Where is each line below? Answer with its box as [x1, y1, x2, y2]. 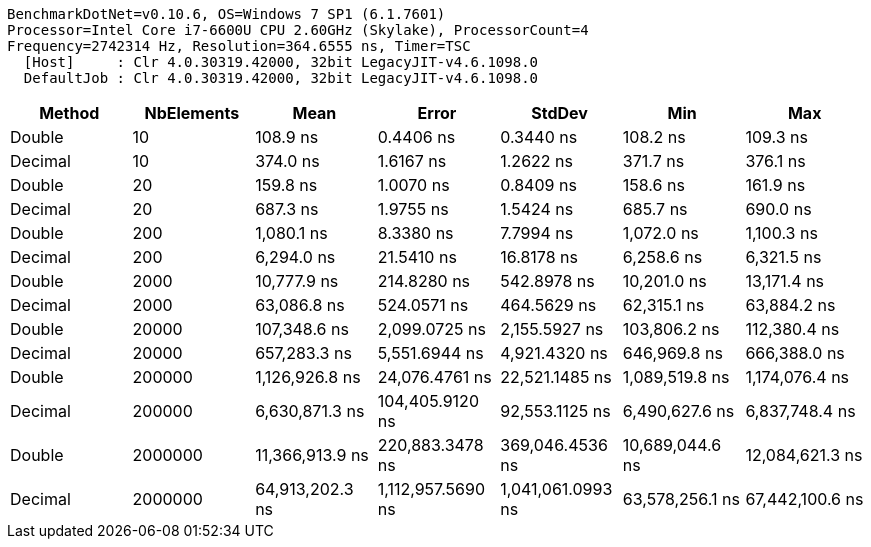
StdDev [531, 103, 588, 123]
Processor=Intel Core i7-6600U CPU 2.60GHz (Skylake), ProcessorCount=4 [7, 22, 589, 38]
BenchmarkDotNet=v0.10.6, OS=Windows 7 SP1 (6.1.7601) [7, 6, 446, 22]
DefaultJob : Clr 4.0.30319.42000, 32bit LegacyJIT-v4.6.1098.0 [23, 70, 539, 86]
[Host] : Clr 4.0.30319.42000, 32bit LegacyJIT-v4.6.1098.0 [23, 54, 539, 70]
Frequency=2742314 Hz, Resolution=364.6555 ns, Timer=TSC [7, 38, 471, 54]
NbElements [144, 103, 240, 123]
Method [39, 103, 100, 123]
